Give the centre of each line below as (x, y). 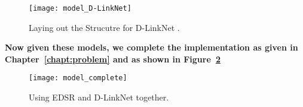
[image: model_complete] (78, 78)
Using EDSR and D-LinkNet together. (99, 97)
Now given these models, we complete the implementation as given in (151, 47)
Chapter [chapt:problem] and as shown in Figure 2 (113, 59)
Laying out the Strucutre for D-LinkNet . (104, 27)
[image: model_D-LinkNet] (80, 8)
